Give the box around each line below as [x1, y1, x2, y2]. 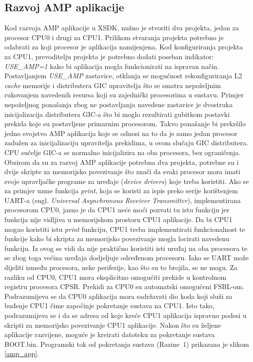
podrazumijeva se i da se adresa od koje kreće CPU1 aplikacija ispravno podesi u [4, 310, 247, 320]
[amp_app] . [4, 348, 39, 359]
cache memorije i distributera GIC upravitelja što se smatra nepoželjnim [4, 80, 221, 90]
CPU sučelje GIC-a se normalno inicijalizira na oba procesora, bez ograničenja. [4, 147, 241, 157]
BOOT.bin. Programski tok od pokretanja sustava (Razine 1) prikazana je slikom [4, 339, 249, 349]
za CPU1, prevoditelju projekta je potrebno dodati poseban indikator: [4, 51, 214, 61]
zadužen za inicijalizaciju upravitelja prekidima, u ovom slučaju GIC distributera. [4, 137, 248, 148]
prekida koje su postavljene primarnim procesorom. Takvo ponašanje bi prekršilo [4, 118, 246, 129]
